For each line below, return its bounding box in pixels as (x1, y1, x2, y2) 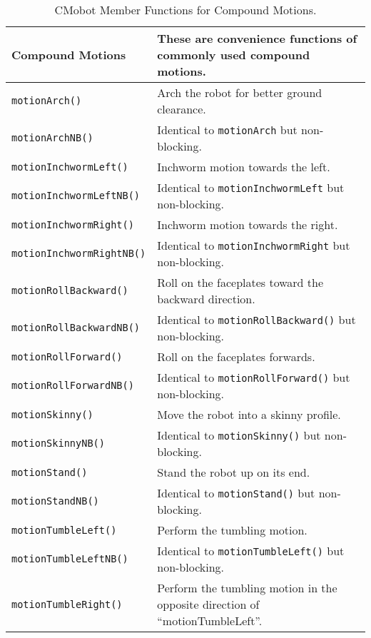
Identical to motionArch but (157, 121, 298, 138)
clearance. (157, 101, 206, 117)
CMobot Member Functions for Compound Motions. (54, 1, 317, 18)
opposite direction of (157, 596, 260, 612)
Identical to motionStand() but (157, 485, 315, 501)
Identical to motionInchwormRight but (157, 237, 350, 253)
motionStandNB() (11, 495, 99, 507)
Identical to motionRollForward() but (157, 369, 350, 385)
